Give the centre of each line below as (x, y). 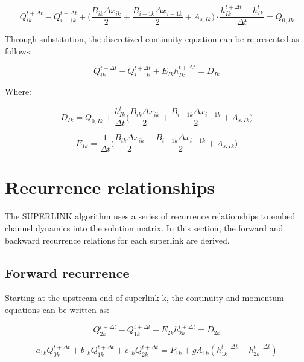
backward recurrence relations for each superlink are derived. (117, 240)
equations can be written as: (57, 309)
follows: (19, 50)
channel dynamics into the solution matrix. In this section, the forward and (144, 228)
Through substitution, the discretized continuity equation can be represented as (152, 39)
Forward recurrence (67, 272)
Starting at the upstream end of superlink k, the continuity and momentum (144, 298)
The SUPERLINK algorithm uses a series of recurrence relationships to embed (150, 216)
